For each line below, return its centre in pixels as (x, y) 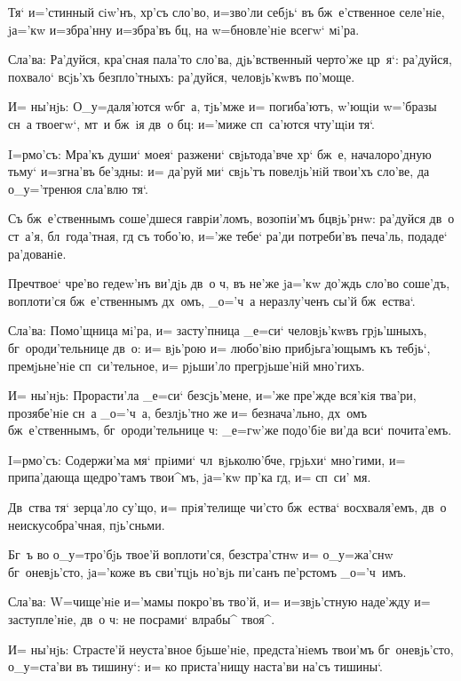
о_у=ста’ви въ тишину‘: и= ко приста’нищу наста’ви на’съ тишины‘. (195, 666)
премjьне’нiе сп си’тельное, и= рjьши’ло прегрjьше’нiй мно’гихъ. (187, 365)
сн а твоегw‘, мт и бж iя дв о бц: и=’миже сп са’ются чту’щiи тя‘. (192, 123)
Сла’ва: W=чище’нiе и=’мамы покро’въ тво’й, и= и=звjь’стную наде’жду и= (219, 601)
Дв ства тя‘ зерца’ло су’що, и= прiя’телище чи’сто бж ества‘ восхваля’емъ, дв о (227, 507)
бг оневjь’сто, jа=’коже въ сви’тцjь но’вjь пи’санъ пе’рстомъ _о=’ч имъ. (207, 571)
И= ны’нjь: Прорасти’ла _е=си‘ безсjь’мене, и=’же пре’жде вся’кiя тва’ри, (212, 395)
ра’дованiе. (37, 253)
